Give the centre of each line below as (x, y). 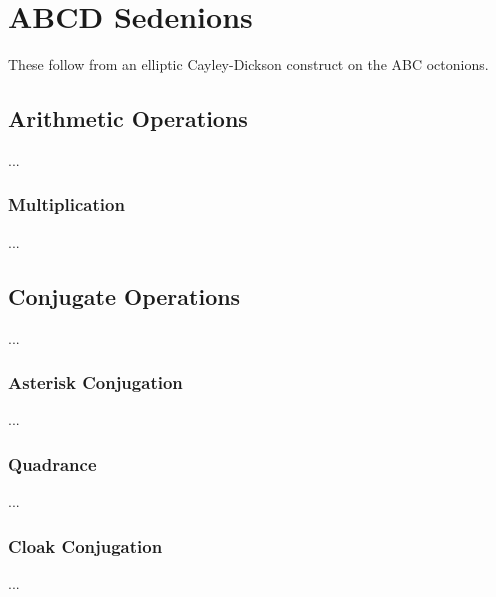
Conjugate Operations (124, 295)
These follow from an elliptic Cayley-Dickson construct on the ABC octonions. (248, 64)
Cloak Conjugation (85, 545)
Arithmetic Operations (128, 118)
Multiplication (66, 204)
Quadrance (52, 463)
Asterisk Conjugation (95, 382)
